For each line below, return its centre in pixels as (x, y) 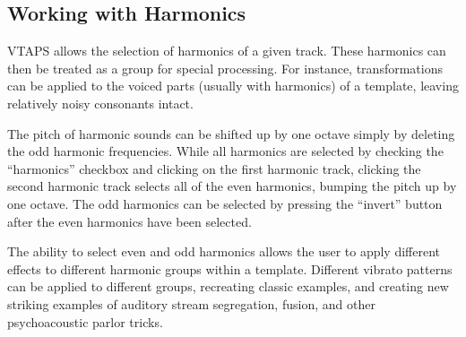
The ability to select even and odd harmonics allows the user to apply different (224, 251)
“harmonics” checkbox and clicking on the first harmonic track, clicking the (214, 168)
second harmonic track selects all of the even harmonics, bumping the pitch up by (232, 186)
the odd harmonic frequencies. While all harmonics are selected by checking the (225, 151)
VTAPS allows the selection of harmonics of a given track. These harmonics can (227, 51)
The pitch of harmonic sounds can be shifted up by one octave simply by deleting (231, 133)
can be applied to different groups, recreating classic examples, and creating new (228, 286)
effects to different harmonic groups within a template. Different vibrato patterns (230, 268)
